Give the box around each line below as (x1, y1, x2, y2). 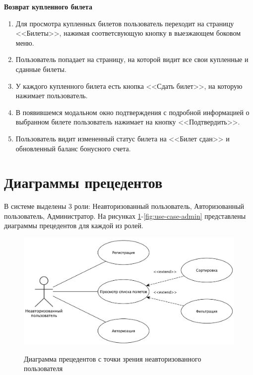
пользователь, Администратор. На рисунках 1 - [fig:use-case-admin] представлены (4, 210, 246, 221)
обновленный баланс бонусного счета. (15, 143, 131, 153)
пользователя (24, 363, 63, 374)
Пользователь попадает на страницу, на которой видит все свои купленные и (15, 54, 249, 64)
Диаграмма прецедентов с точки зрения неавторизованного (24, 353, 201, 364)
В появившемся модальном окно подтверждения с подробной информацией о (15, 107, 250, 117)
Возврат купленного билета (4, 1, 92, 11)
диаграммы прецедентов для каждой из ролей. (4, 220, 143, 231)
